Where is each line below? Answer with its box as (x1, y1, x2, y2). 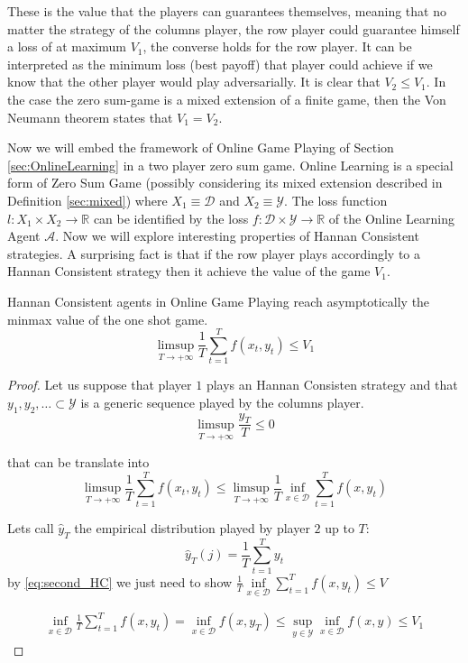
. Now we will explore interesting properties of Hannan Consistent (55, 226, 419, 245)
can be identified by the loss (93, 208, 249, 227)
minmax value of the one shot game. (7, 309, 208, 328)
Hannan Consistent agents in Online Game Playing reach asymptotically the (7, 291, 430, 310)
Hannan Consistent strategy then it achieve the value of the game (7, 262, 371, 281)
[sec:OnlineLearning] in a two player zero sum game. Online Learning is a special (7, 155, 454, 174)
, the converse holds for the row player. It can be (142, 37, 412, 56)
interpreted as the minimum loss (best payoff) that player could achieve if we (7, 54, 433, 73)
